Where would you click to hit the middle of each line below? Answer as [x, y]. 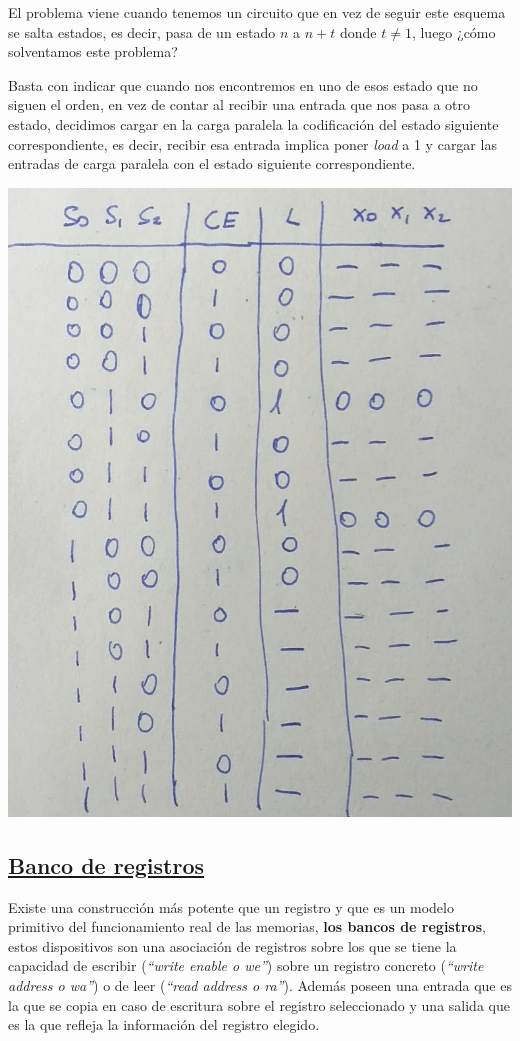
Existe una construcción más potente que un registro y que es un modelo [231, 906]
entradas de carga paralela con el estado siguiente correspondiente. [212, 163]
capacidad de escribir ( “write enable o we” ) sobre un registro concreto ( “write [246, 965]
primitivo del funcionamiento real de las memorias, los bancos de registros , [247, 926]
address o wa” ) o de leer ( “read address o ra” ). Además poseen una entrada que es [260, 984]
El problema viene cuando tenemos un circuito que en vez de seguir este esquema [257, 12]
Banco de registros [106, 864]
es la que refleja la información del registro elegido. [164, 1024]
